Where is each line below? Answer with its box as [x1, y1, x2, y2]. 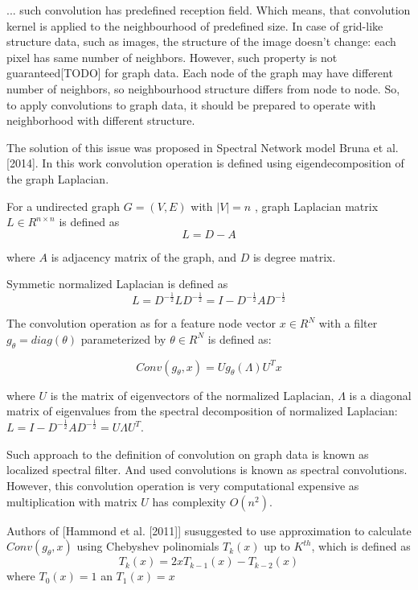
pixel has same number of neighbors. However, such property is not [6, 48, 338, 65]
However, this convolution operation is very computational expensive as [6, 477, 359, 493]
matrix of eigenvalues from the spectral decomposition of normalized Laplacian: [6, 402, 398, 419]
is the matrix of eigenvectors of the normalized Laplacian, [50, 386, 334, 403]
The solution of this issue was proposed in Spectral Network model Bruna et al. [6, 138, 399, 155]
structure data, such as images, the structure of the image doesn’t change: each [6, 33, 396, 50]
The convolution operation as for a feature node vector [6, 315, 277, 332]
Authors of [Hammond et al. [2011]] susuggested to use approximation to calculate [6, 522, 412, 538]
